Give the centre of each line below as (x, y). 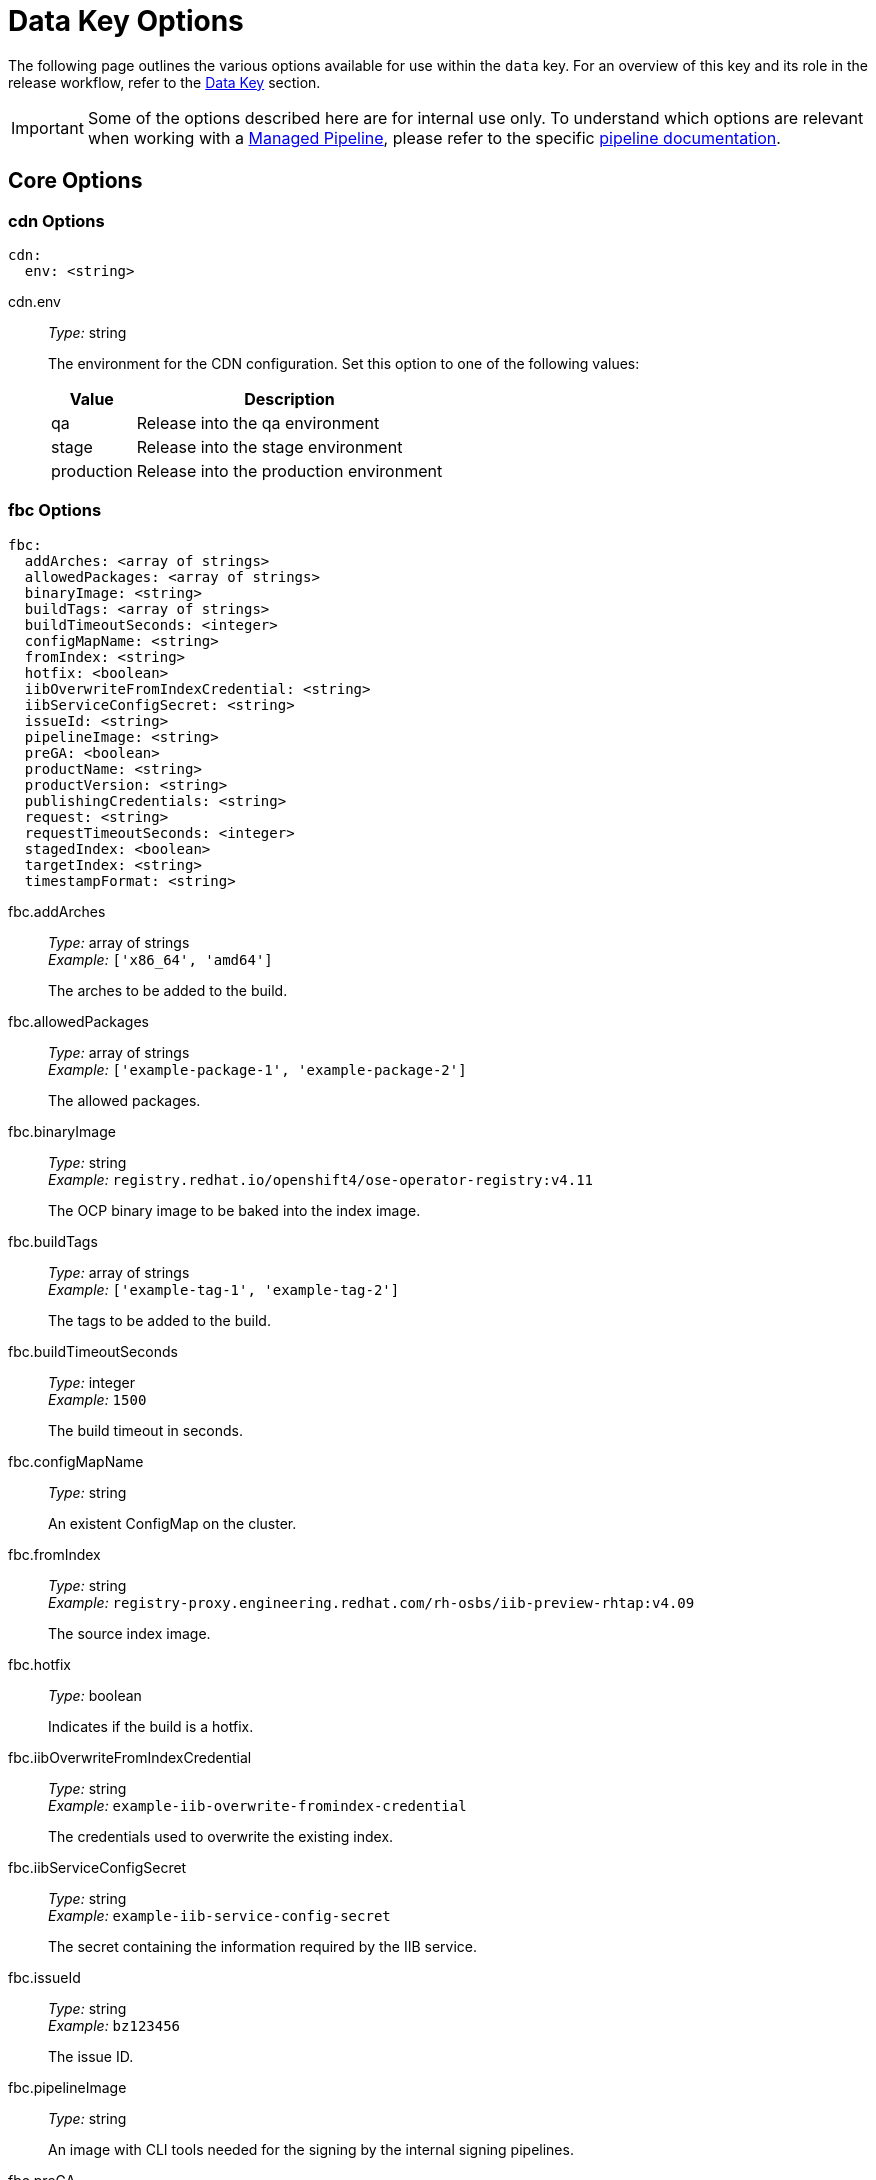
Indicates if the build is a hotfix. (151, 1726)
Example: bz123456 (114, 2025)
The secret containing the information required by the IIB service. (263, 1946)
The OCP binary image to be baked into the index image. (234, 1210)
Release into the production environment (289, 470)
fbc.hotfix (39, 1664)
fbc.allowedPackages (78, 1021)
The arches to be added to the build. (168, 990)
